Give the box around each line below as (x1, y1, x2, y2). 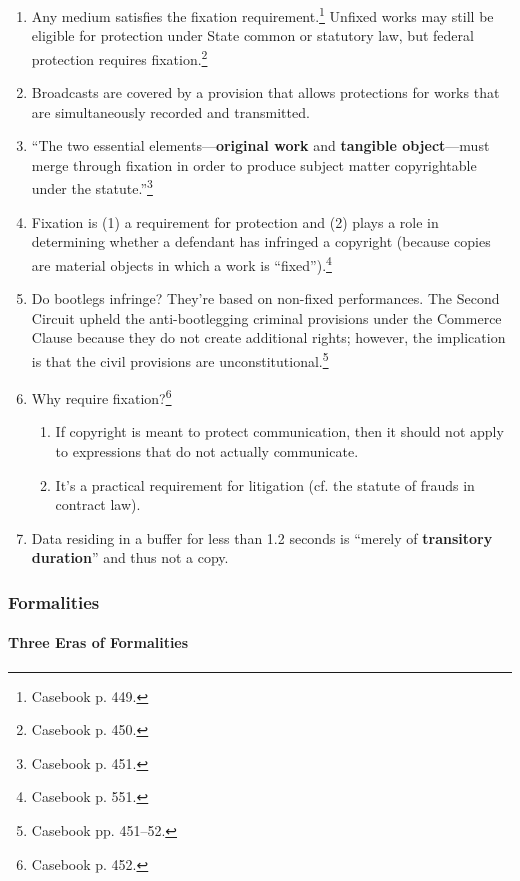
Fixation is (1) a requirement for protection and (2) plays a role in (31, 211, 439, 232)
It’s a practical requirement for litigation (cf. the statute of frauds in (55, 474, 475, 495)
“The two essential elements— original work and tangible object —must (31, 135, 490, 156)
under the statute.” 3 (31, 175, 153, 199)
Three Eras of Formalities (8, 632, 189, 653)
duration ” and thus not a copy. (31, 547, 229, 568)
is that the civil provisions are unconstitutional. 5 (31, 347, 329, 371)
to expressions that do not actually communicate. (55, 441, 359, 462)
